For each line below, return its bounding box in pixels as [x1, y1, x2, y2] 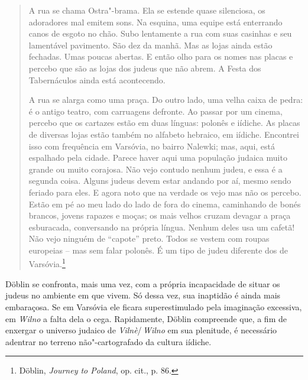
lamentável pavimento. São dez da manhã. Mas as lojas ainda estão [28, 38, 273, 51]
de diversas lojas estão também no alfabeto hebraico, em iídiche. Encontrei [28, 128, 299, 140]
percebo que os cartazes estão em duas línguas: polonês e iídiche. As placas [28, 116, 300, 129]
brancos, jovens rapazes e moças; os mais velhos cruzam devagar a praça [28, 209, 291, 222]
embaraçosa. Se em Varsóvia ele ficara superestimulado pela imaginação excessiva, [5, 300, 302, 313]
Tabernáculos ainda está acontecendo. [28, 73, 166, 86]
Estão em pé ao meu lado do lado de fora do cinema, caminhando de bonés [28, 197, 301, 210]
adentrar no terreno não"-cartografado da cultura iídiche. [5, 335, 212, 347]
